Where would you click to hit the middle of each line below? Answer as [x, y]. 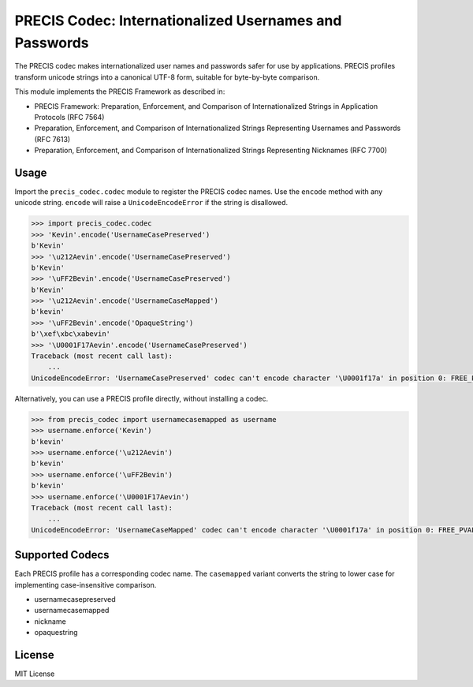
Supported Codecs [62, 555]
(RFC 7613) [52, 139]
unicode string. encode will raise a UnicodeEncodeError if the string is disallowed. [151, 203]
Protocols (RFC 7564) [69, 117]
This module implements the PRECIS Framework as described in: [120, 91]
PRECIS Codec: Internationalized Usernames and [178, 21]
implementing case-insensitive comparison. [86, 584]
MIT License [35, 674]
